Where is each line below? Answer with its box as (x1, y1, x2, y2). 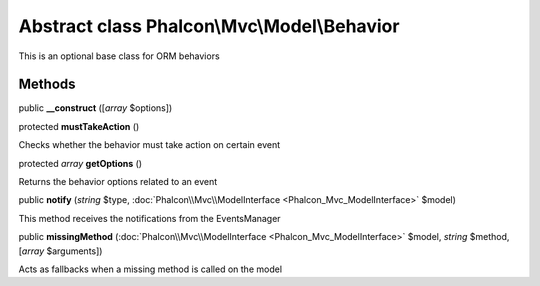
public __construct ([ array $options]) (18, 102, 173, 114)
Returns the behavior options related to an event (18, 176, 218, 188)
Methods (18, 76, 76, 93)
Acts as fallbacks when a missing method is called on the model (18, 263, 283, 275)
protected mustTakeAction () (18, 120, 140, 132)
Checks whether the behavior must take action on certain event (18, 139, 281, 151)
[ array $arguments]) (18, 245, 103, 257)
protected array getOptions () (18, 157, 143, 169)
